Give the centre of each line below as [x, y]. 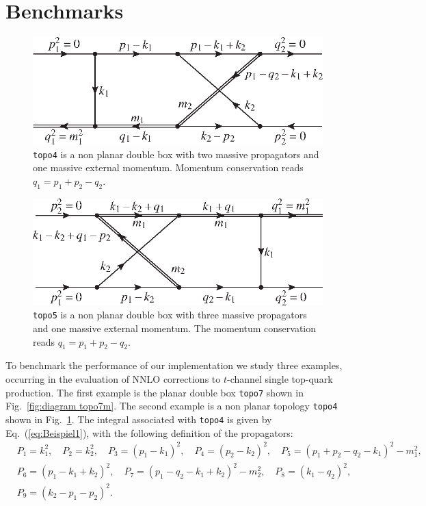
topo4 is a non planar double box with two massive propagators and [176, 154]
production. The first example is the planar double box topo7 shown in [155, 392]
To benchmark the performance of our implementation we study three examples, [174, 365]
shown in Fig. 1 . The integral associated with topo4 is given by [139, 419]
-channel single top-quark [280, 378]
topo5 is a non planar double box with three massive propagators [170, 315]
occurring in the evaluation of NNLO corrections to [113, 378]
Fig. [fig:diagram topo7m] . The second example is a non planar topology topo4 [172, 406]
